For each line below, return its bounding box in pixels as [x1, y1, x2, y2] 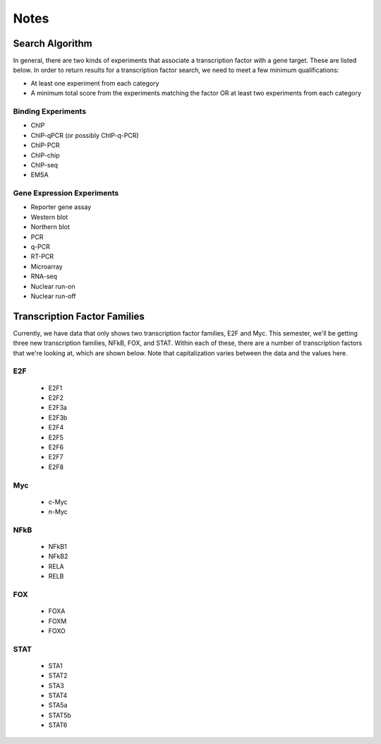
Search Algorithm [13, 37, 92, 49]
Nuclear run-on [30, 282, 75, 290]
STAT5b [48, 711, 72, 719]
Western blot [30, 213, 68, 221]
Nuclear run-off [30, 292, 77, 300]
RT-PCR [30, 252, 54, 261]
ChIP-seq [30, 160, 59, 169]
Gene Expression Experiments [13, 188, 119, 198]
